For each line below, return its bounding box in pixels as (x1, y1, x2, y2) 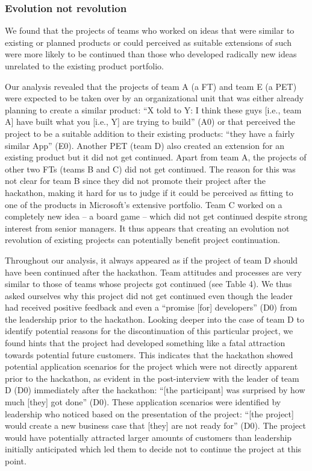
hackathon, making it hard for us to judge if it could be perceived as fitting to (5, 186, 293, 198)
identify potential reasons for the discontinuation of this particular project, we (5, 324, 293, 337)
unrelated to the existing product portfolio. (5, 60, 164, 72)
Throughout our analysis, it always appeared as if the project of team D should (5, 253, 298, 266)
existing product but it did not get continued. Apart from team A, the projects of (5, 151, 307, 163)
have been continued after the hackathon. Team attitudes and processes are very (5, 265, 302, 278)
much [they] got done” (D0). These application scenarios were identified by (5, 396, 281, 408)
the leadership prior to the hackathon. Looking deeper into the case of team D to (5, 312, 304, 325)
